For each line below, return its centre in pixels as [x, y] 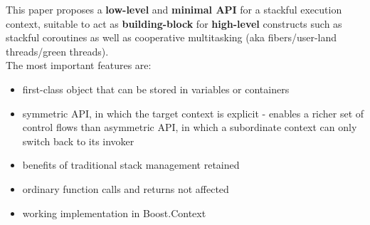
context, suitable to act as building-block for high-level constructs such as [174, 23]
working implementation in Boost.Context [114, 213]
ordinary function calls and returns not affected [126, 188]
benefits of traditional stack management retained [131, 165]
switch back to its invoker [78, 141]
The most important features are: [79, 65]
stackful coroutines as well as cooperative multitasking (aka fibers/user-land [171, 37]
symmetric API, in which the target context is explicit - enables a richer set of [193, 113]
